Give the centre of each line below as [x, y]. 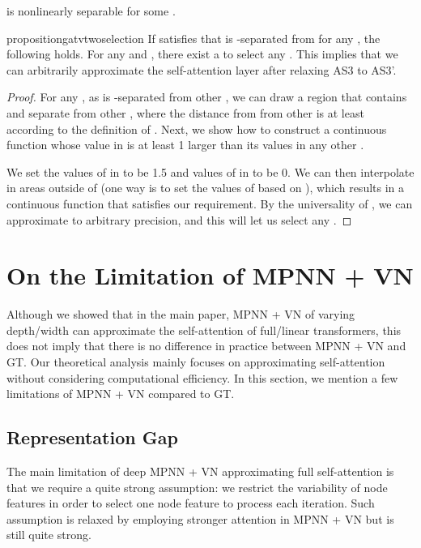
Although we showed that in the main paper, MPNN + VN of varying [181, 314]
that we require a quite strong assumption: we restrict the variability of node [197, 487]
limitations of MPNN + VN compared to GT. [121, 394]
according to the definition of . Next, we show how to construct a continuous [197, 128]
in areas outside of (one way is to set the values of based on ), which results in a [206, 188]
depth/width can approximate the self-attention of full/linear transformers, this [204, 330]
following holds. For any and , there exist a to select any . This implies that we [202, 54]
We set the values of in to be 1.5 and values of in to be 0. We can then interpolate [210, 171]
